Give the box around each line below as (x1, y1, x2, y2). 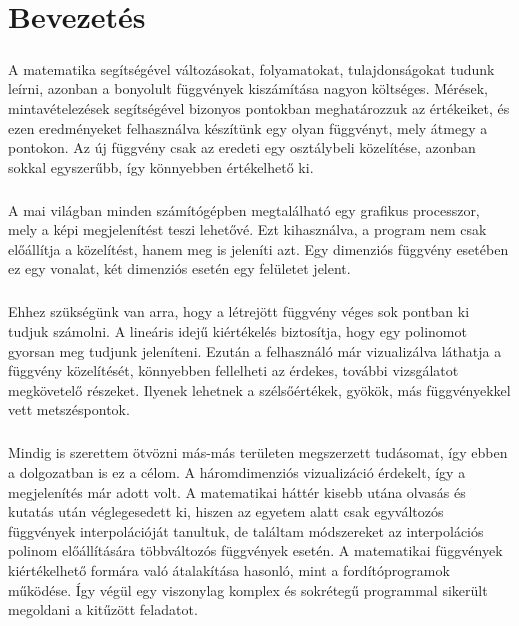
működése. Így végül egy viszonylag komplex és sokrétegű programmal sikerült (8, 579, 488, 600)
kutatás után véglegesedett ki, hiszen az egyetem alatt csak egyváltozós (8, 501, 444, 522)
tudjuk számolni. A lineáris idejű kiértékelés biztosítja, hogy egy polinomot (8, 321, 467, 342)
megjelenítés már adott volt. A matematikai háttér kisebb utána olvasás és (8, 481, 466, 502)
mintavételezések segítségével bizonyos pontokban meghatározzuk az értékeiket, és (8, 97, 510, 118)
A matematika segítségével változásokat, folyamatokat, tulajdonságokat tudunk (8, 58, 495, 79)
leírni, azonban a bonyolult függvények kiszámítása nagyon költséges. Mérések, (8, 78, 488, 99)
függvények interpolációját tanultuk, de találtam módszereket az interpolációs (8, 520, 484, 541)
